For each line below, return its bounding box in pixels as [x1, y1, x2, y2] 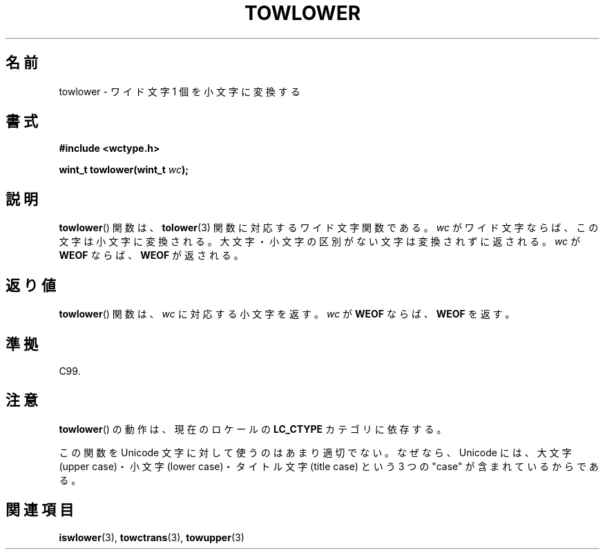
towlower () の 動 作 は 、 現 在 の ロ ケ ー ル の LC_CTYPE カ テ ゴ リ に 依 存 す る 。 [59, 422, 447, 435]
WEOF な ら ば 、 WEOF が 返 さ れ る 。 [59, 249, 244, 262]
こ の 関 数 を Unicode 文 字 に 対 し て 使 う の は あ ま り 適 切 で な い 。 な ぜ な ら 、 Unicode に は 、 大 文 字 [59, 446, 572, 458]
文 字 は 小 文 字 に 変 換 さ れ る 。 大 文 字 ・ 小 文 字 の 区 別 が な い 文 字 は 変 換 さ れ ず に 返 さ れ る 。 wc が [59, 235, 581, 248]
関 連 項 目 [6, 501, 74, 519]
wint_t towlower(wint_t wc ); [59, 164, 189, 176]
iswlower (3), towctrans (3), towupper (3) [59, 531, 244, 543]
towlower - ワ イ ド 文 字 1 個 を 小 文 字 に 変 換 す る [59, 85, 300, 97]
